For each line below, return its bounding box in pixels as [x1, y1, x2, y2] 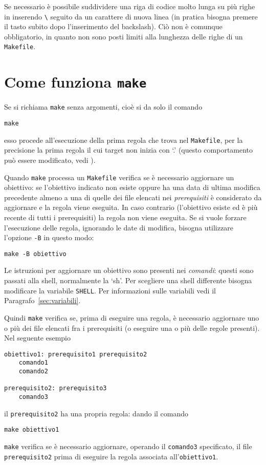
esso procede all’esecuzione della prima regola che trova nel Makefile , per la [4, 134, 243, 145]
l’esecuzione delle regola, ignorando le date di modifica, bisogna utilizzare [4, 222, 233, 233]
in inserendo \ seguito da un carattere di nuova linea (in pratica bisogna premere [4, 11, 258, 22]
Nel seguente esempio [4, 332, 71, 343]
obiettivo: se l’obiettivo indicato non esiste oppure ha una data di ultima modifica [4, 182, 260, 193]
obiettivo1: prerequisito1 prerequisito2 [4, 350, 147, 358]
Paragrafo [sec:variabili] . [4, 295, 81, 306]
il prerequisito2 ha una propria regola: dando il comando [4, 408, 189, 418]
